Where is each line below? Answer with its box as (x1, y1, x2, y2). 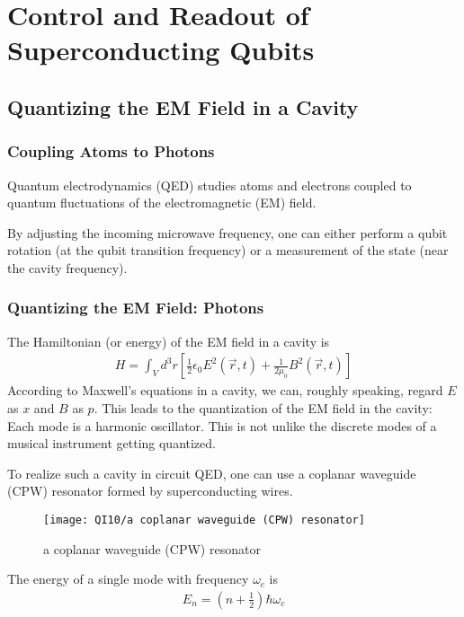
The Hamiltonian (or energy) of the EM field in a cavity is (7, 331, 330, 350)
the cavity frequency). (7, 258, 128, 277)
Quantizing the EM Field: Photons (7, 296, 264, 319)
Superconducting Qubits (7, 31, 315, 68)
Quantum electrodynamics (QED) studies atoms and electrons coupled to (7, 175, 412, 194)
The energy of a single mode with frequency (7, 569, 249, 588)
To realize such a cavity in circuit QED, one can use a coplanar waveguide (7, 463, 416, 482)
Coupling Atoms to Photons (7, 140, 215, 163)
